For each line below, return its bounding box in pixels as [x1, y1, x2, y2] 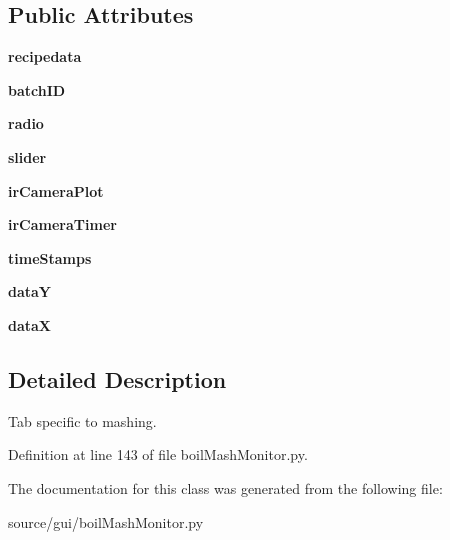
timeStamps [8, 247, 92, 268]
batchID [8, 79, 66, 100]
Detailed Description [8, 363, 227, 394]
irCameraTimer [8, 214, 117, 235]
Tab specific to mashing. [8, 410, 157, 431]
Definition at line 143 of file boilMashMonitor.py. [8, 444, 308, 465]
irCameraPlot [8, 180, 104, 201]
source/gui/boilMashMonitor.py [8, 511, 204, 532]
